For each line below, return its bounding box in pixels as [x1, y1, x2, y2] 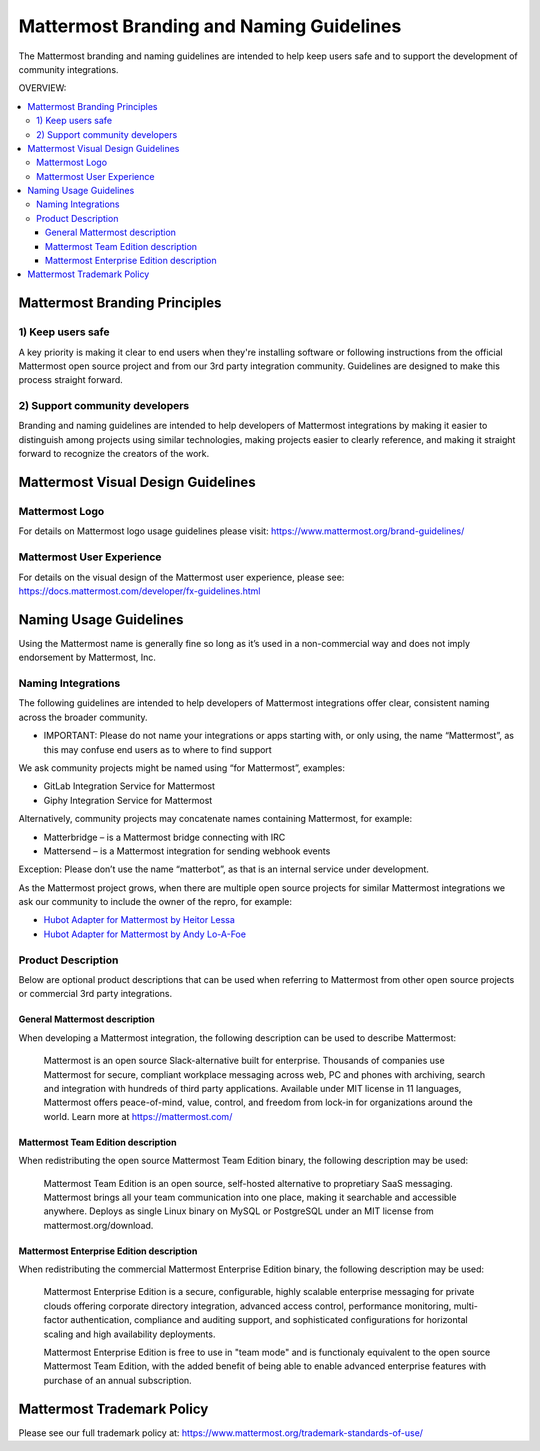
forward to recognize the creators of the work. [18, 448, 210, 460]
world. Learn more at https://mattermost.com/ [43, 1110, 233, 1122]
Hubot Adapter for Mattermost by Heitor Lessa [43, 914, 235, 926]
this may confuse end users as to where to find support [43, 743, 272, 755]
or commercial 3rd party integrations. [18, 988, 173, 1000]
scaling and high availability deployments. [43, 1328, 216, 1340]
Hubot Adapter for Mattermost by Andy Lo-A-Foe [43, 928, 247, 940]
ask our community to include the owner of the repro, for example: [18, 896, 293, 908]
